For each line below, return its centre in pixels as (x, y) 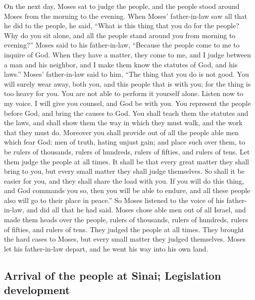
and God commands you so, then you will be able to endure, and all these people (127, 190)
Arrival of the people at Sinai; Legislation (113, 275)
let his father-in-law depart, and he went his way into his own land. (106, 248)
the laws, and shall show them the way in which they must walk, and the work (123, 123)
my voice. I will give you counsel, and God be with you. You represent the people (127, 103)
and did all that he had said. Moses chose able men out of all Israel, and (136, 210)
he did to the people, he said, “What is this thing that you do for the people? (122, 25)
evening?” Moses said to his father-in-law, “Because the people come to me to (122, 45)
